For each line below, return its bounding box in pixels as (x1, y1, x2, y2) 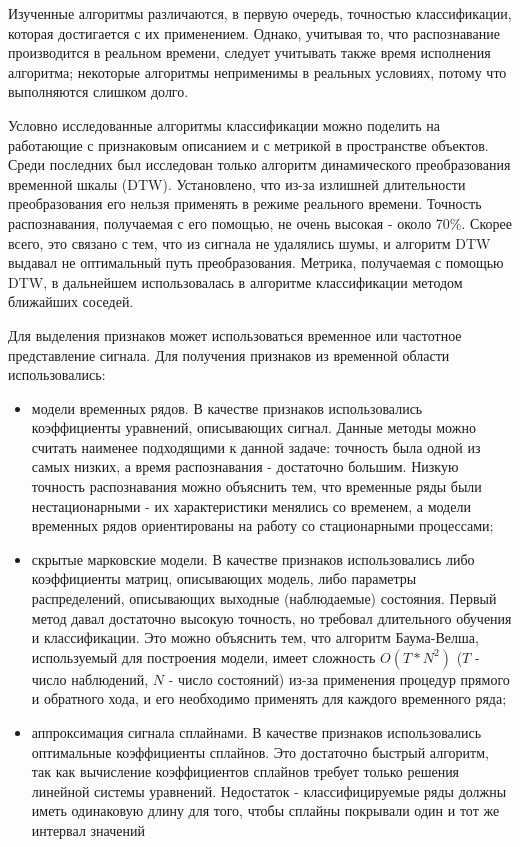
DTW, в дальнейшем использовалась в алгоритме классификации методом (8, 271, 463, 292)
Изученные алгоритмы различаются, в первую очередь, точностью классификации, (8, 3, 512, 23)
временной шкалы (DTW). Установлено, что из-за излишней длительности (8, 173, 466, 194)
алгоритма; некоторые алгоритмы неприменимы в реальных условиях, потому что (8, 61, 507, 82)
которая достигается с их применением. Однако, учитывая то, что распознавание (8, 22, 500, 43)
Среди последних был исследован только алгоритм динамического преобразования (8, 154, 511, 175)
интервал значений (31, 819, 145, 840)
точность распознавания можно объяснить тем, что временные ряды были (31, 476, 482, 497)
